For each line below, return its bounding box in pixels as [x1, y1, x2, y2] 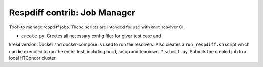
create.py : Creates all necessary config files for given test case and [21, 33, 161, 39]
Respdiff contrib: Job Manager [9, 7, 136, 18]
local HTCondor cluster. [9, 55, 57, 61]
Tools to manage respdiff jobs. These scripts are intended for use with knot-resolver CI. [9, 24, 185, 30]
